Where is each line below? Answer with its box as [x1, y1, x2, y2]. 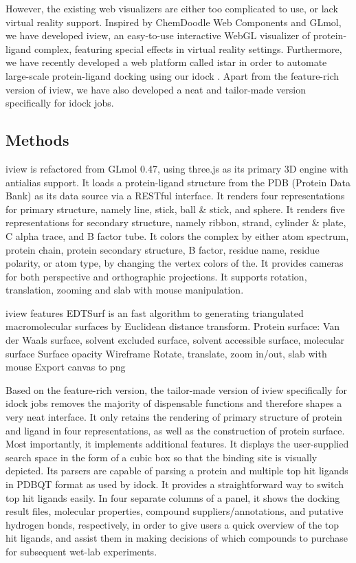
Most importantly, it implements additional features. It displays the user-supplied [5, 437, 349, 451]
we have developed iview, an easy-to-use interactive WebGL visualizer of [5, 28, 311, 43]
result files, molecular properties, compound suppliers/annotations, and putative [5, 504, 344, 518]
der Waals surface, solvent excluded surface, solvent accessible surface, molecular [5, 333, 345, 347]
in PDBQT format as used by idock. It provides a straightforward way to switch [5, 477, 344, 492]
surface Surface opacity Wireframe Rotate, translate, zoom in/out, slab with [5, 346, 327, 360]
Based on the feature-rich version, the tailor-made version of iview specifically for [5, 382, 347, 397]
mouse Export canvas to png [5, 360, 126, 374]
